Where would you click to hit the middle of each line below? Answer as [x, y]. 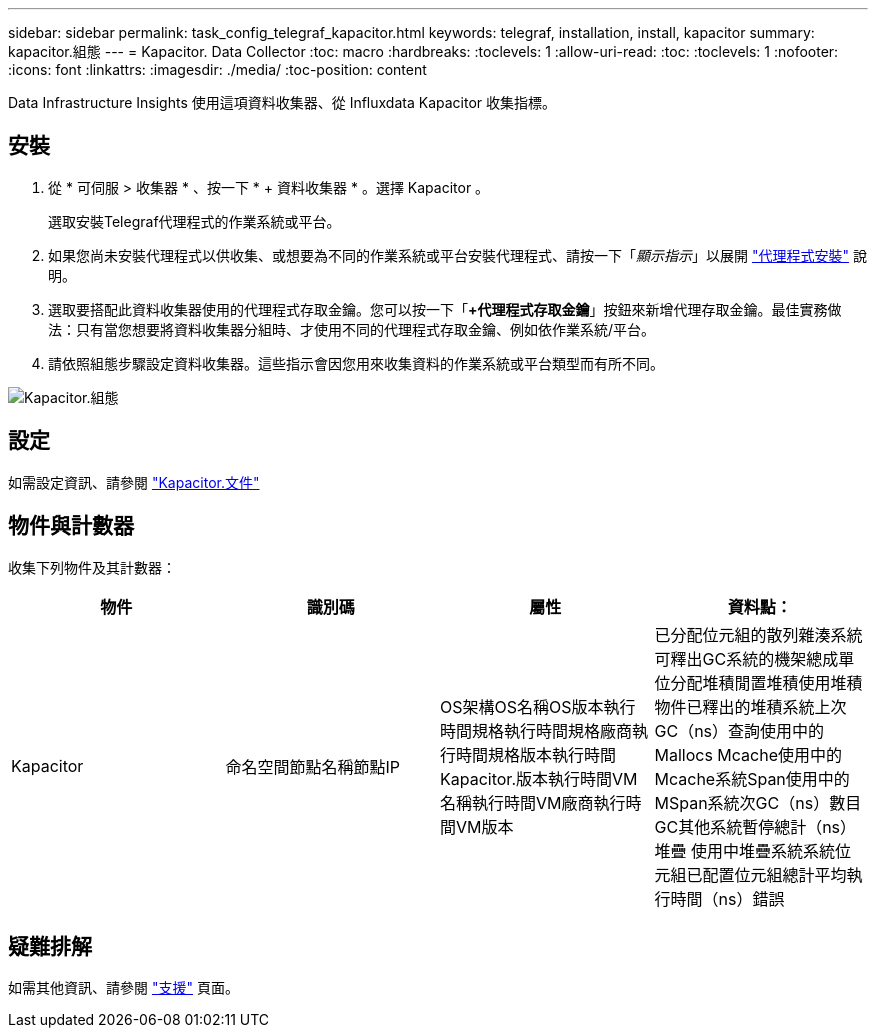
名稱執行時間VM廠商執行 [533, 802]
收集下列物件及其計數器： [92, 567]
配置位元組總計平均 [774, 874]
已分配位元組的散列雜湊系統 [758, 634]
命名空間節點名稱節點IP [313, 766]
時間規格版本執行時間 [536, 754]
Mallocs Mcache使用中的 [748, 754]
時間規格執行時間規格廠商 [536, 730]
